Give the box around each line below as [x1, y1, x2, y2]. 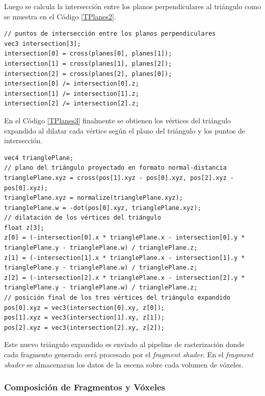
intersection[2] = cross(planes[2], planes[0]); [4, 70, 172, 77]
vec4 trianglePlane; [4, 154, 74, 162]
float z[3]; [4, 224, 44, 231]
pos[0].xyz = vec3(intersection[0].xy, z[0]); [4, 304, 165, 311]
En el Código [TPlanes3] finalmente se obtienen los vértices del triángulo [4, 115, 231, 125]
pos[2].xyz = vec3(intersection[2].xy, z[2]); [4, 324, 165, 331]
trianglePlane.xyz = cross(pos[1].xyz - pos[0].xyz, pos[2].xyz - [4, 174, 234, 181]
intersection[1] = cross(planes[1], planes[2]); [4, 60, 172, 67]
